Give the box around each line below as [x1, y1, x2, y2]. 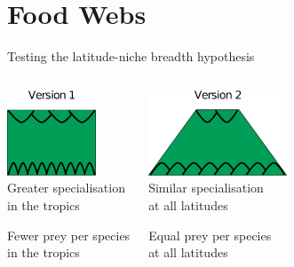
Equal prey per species [148, 225, 272, 244]
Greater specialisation [7, 178, 125, 197]
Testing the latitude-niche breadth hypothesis [7, 47, 255, 66]
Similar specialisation [148, 178, 264, 197]
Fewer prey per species [7, 225, 131, 244]
